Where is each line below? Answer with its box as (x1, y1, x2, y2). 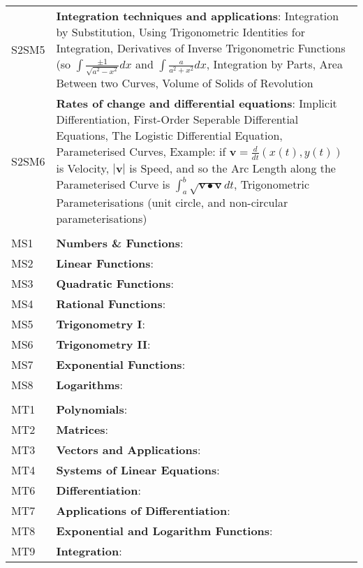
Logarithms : (56, 377, 123, 393)
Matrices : (56, 421, 109, 438)
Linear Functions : (56, 255, 154, 272)
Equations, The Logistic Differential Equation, (56, 127, 283, 144)
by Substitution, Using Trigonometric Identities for (56, 24, 305, 40)
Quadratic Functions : (56, 275, 174, 292)
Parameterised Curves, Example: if (56, 143, 226, 160)
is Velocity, (56, 159, 110, 176)
